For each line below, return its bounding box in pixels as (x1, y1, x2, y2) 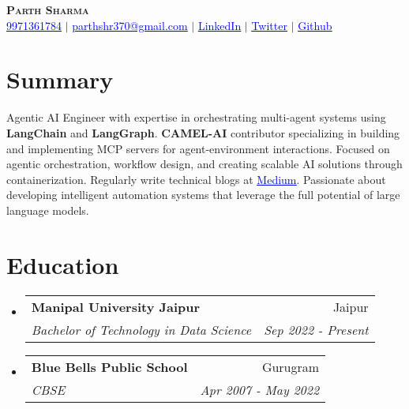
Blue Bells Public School (31, 357, 188, 376)
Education (6, 248, 119, 280)
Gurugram (261, 357, 320, 376)
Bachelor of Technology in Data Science (31, 320, 252, 339)
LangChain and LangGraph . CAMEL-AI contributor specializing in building (6, 124, 400, 141)
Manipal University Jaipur (31, 297, 201, 316)
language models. (6, 201, 89, 218)
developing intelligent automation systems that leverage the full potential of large (6, 186, 400, 203)
